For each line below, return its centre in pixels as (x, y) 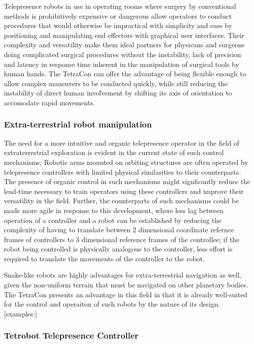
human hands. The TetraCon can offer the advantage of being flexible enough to (125, 74)
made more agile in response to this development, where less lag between (114, 210)
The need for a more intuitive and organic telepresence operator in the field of (122, 142)
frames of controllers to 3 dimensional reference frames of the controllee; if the (122, 239)
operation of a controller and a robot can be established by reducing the (113, 220)
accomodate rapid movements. (49, 102)
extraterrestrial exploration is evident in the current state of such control (114, 152)
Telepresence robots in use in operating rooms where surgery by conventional (120, 6)
